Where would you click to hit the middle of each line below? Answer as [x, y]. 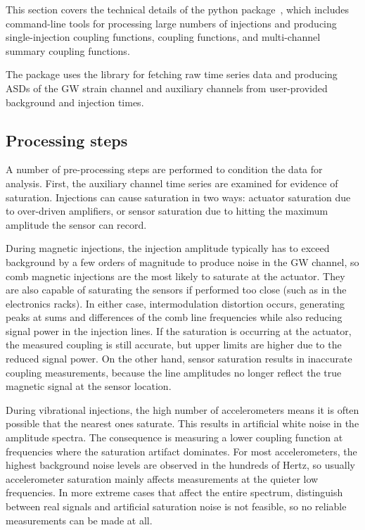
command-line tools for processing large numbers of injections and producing [171, 23]
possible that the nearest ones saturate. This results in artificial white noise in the [182, 423]
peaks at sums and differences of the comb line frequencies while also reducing [174, 317]
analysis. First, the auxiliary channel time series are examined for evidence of [172, 183]
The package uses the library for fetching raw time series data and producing [172, 74]
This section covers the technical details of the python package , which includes [178, 9]
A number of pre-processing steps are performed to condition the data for [164, 169]
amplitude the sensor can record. [76, 224]
